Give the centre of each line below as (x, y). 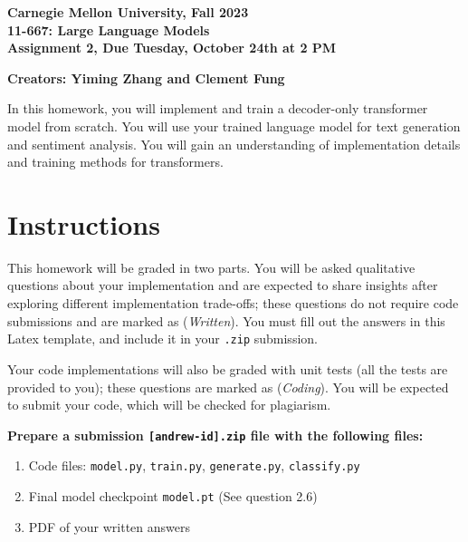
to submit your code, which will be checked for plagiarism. (169, 405)
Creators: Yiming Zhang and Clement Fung (146, 77)
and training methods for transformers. (115, 162)
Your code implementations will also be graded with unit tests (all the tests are (228, 368)
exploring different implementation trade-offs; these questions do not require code (233, 303)
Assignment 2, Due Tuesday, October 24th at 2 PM (172, 48)
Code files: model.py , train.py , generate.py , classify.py (194, 465)
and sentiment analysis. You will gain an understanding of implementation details (234, 144)
